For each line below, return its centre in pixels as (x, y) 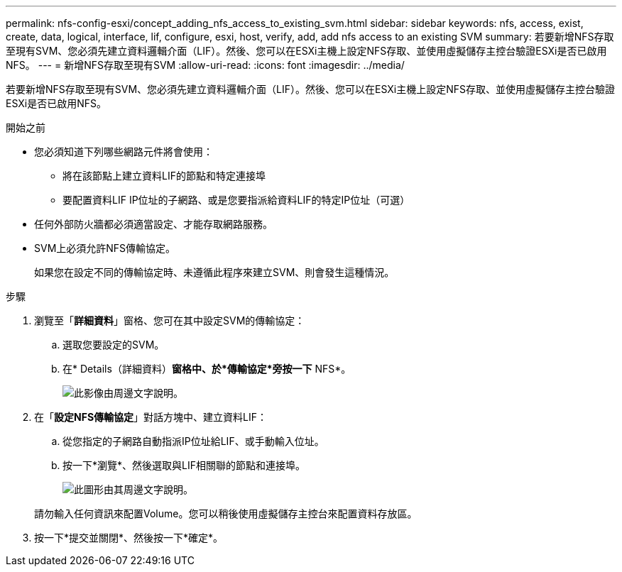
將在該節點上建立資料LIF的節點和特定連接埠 (164, 176)
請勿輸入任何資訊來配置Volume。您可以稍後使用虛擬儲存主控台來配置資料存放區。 (226, 513)
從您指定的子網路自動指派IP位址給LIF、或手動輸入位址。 (193, 441)
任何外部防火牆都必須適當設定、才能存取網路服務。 (153, 224)
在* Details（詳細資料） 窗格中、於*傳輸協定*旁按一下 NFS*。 (207, 369)
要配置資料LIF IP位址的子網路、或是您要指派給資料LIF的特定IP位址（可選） (236, 200)
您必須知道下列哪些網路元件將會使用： (124, 152)
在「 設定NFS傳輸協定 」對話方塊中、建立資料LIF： (151, 417)
